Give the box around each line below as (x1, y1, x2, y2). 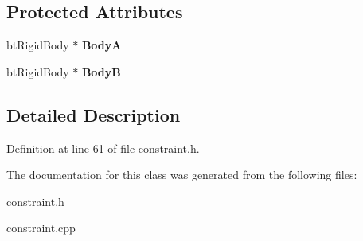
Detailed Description (6, 102, 181, 126)
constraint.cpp (6, 220, 76, 236)
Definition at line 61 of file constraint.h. (6, 139, 200, 156)
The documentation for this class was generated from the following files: (6, 166, 357, 183)
